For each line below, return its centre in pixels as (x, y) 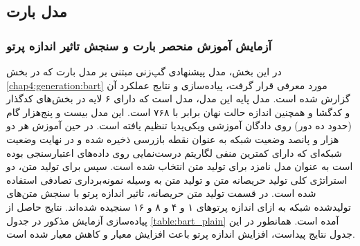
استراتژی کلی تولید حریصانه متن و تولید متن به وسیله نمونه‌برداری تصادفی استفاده (177, 179)
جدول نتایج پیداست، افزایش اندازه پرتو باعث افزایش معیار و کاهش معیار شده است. (181, 234)
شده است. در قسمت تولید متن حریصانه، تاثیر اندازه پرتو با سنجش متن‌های (161, 193)
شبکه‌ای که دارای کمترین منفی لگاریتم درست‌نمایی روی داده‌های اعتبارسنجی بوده (174, 152)
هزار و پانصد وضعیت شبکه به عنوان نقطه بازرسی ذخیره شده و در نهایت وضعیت (173, 139)
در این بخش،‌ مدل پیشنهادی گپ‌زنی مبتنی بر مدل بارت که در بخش (144, 71)
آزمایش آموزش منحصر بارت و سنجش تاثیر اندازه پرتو (139, 45)
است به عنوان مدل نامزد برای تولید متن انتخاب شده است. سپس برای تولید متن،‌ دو (180, 166)
